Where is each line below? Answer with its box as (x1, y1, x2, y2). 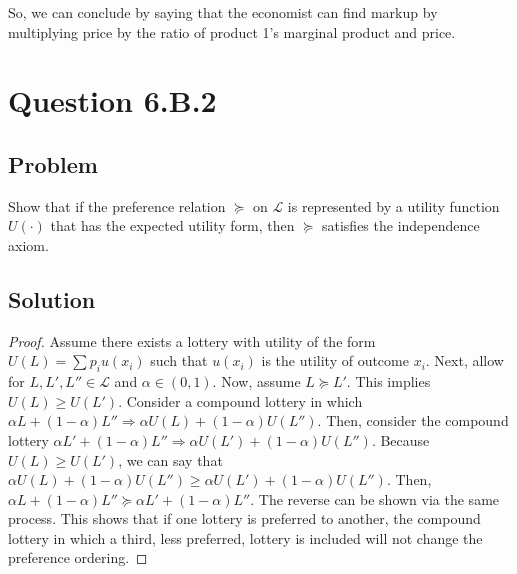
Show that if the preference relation (8, 195, 226, 216)
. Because (371, 429, 430, 450)
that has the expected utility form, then (50, 215, 295, 236)
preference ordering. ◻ (8, 547, 148, 568)
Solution (8, 283, 96, 314)
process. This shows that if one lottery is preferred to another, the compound (8, 508, 481, 529)
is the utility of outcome (261, 350, 409, 371)
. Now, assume (212, 371, 301, 392)
